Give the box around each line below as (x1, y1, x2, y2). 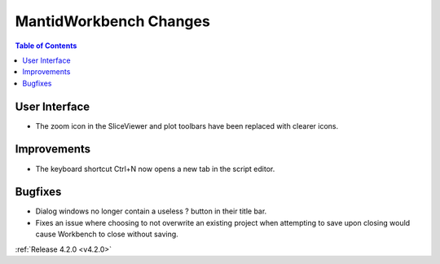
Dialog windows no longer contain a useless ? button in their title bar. (35, 206, 267, 216)
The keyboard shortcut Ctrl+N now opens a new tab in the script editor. (35, 164, 275, 174)
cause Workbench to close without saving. (35, 229, 178, 240)
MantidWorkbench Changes (15, 12, 211, 30)
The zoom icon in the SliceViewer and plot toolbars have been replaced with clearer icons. (35, 121, 339, 130)
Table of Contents (15, 41, 77, 51)
